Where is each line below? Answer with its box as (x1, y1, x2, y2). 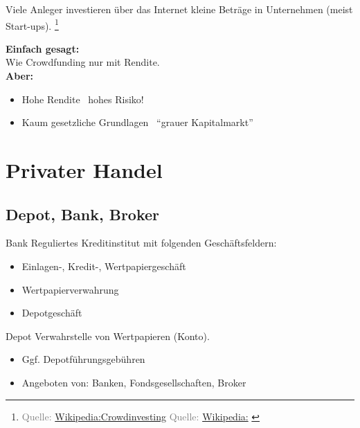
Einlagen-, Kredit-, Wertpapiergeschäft (21, 258, 186, 273)
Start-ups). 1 (6, 16, 59, 33)
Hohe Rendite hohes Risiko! (21, 91, 144, 106)
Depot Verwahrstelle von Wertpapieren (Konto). (6, 328, 210, 343)
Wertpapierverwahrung (21, 282, 119, 296)
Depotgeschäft (21, 305, 82, 320)
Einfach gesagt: (6, 41, 80, 55)
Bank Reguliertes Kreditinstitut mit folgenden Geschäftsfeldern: (6, 235, 277, 250)
